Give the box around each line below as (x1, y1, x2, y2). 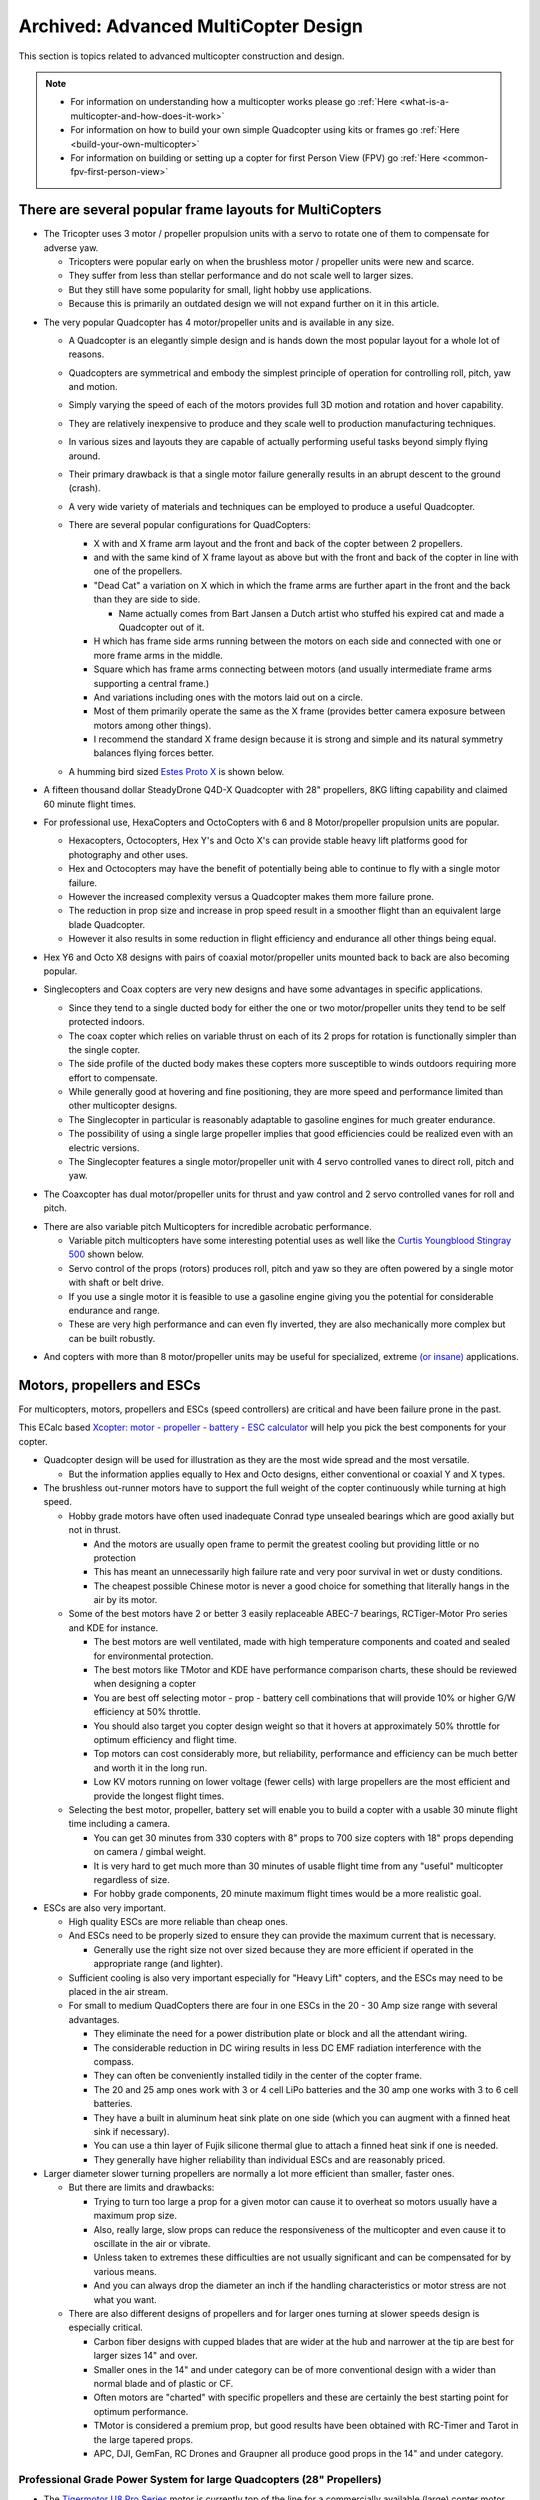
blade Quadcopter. (68, 918, 145, 930)
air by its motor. (93, 1594, 158, 1606)
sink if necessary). (93, 2125, 170, 2137)
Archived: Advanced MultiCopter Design (18, 15, 364, 37)
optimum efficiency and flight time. (93, 1733, 237, 1745)
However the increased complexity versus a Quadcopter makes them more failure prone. (68, 890, 435, 902)
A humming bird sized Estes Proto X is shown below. (68, 765, 285, 777)
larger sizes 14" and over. (93, 2350, 199, 2362)
